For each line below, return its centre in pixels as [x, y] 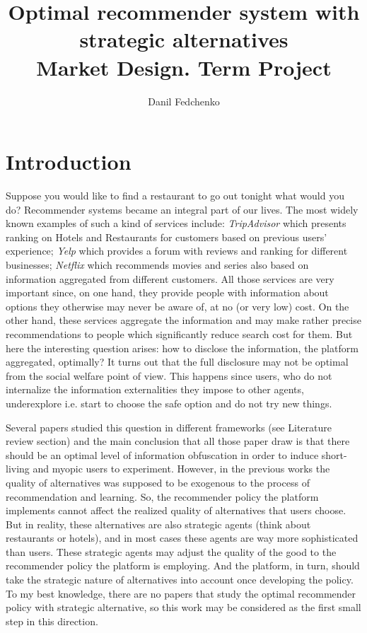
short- [334, 454]
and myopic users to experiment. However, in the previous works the [181, 469]
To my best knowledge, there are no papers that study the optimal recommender [181, 593]
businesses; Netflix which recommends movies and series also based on [157, 265]
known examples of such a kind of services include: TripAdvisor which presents [176, 223]
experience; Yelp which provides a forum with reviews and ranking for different [177, 251]
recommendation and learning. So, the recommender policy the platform [162, 496]
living [18, 469]
